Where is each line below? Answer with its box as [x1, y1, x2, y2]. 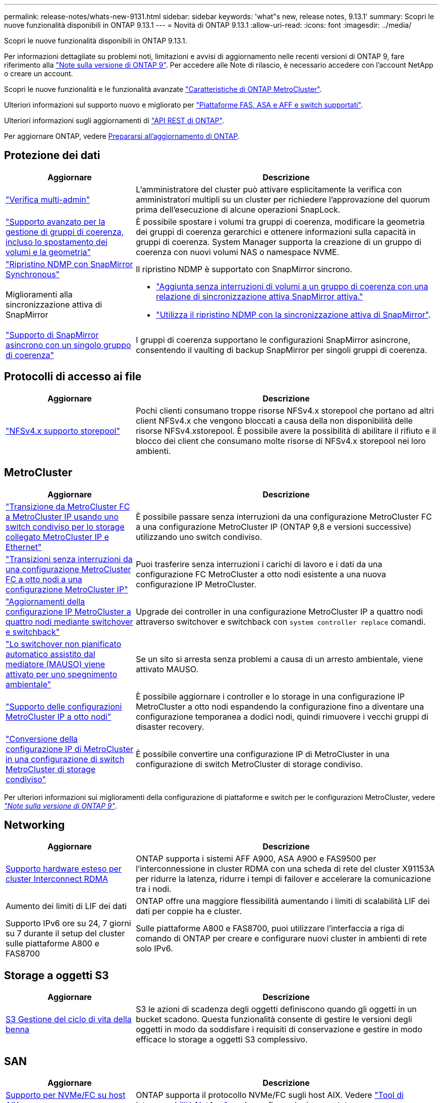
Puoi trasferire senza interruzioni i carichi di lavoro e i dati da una [136, 559, 382, 569]
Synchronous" [6, 269, 60, 279]
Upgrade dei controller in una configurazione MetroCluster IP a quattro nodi [136, 606, 423, 617]
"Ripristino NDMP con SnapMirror [6, 259, 133, 269]
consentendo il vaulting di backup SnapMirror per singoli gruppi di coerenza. [136, 344, 427, 355]
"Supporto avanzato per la [6, 216, 105, 227]
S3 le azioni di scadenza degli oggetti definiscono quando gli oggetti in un [136, 1004, 417, 1015]
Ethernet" [6, 541, 42, 552]
